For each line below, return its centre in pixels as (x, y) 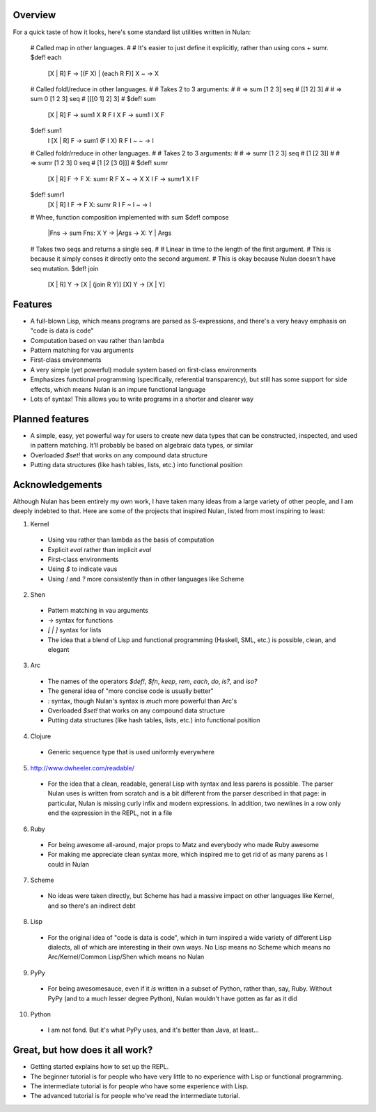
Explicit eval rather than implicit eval (100, 549)
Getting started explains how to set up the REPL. (100, 1067)
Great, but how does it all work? (83, 1050)
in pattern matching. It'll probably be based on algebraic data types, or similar (142, 445)
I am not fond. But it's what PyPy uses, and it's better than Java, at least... (153, 1030)
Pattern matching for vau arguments (82, 350)
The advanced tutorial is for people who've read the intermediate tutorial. (135, 1096)
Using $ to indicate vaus (83, 569)
